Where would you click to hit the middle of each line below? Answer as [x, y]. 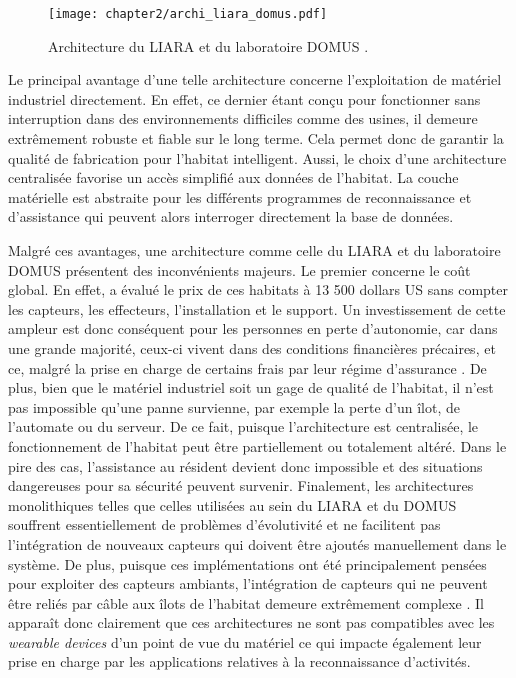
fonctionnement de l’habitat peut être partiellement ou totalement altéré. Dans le [257, 445]
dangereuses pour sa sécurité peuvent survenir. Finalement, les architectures [241, 485]
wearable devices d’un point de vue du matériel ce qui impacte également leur [245, 641]
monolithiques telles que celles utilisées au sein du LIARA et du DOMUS [232, 504]
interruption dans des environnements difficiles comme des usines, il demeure [243, 118]
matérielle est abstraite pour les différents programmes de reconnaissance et [240, 196]
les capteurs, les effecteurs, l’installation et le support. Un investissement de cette [257, 308]
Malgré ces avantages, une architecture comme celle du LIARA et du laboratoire [254, 250]
